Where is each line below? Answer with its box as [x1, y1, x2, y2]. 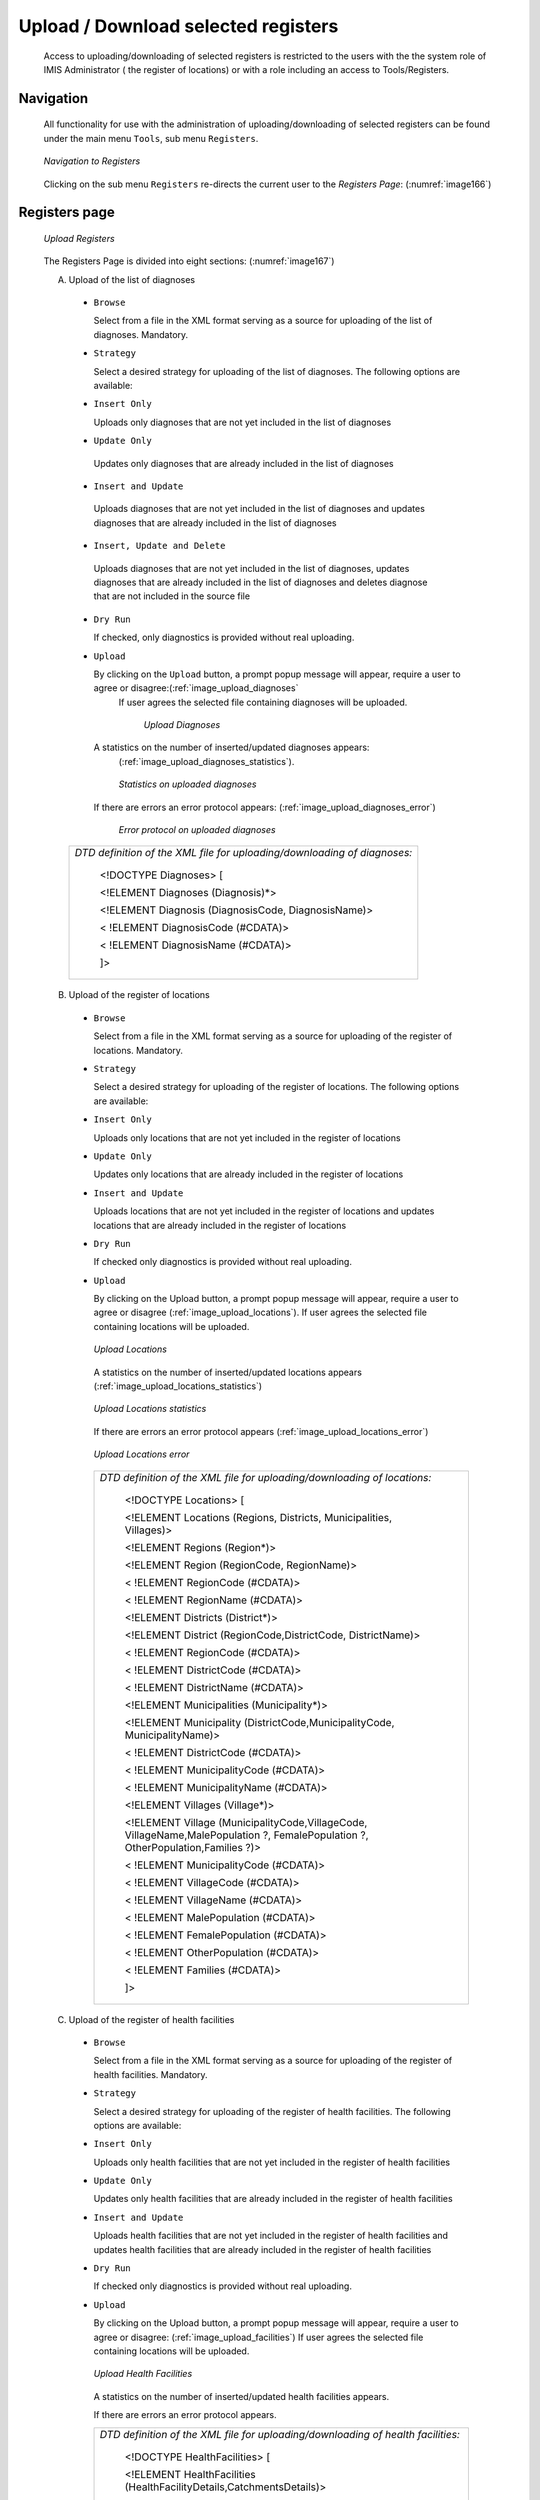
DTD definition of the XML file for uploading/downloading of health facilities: [99, 2427, 460, 2441]
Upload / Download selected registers [18, 15, 339, 37]
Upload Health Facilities [93, 2368, 193, 2380]
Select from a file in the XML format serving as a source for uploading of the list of [93, 315, 433, 327]
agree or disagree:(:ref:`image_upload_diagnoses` [93, 682, 299, 694]
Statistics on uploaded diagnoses [118, 778, 257, 790]
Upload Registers [43, 232, 115, 244]
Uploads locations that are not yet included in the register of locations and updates [93, 1205, 435, 1217]
